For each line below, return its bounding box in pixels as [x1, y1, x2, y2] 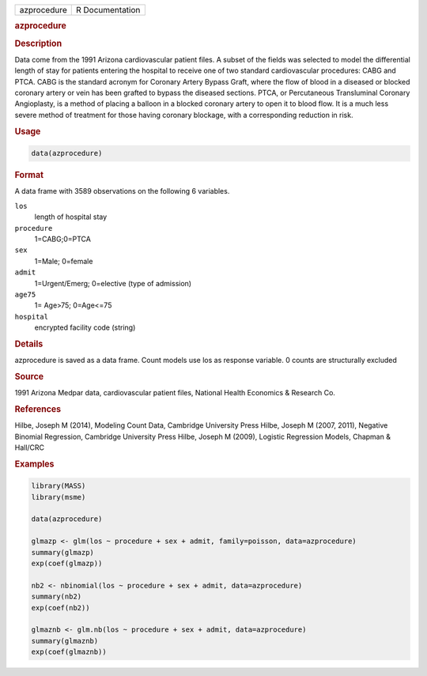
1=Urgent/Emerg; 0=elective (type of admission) [34, 278, 192, 288]
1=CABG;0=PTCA [34, 234, 91, 244]
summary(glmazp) [31, 548, 95, 557]
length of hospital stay [34, 212, 108, 221]
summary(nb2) [31, 592, 82, 601]
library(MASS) [31, 482, 86, 490]
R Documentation [75, 5, 141, 15]
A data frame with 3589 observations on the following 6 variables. [14, 187, 230, 196]
